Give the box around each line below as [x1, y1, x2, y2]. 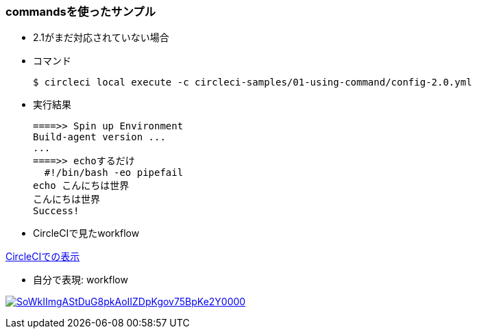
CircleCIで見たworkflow [33, 227, 140, 240]
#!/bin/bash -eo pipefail [44, 167, 184, 179]
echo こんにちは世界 [33, 180, 130, 192]
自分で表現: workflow [33, 274, 128, 286]
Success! [33, 205, 79, 217]
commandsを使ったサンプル [5, 5, 156, 18]
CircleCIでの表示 [5, 250, 80, 263]
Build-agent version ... [33, 131, 166, 143]
